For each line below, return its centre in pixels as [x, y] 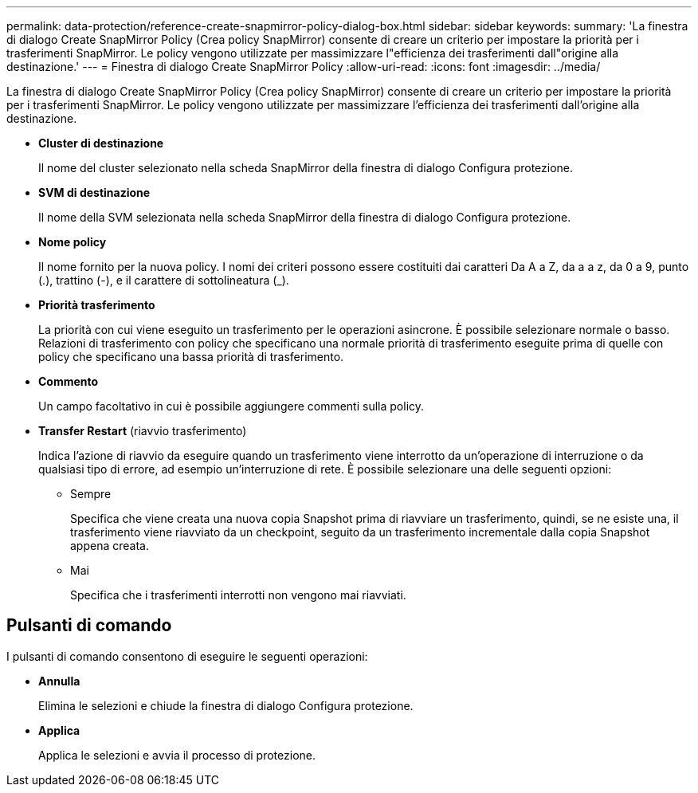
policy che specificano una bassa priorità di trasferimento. [191, 357]
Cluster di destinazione [101, 143]
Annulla [59, 681]
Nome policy [73, 242]
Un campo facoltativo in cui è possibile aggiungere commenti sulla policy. [231, 406]
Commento [69, 381]
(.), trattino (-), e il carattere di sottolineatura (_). [164, 280]
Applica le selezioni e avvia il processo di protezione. [177, 755]
